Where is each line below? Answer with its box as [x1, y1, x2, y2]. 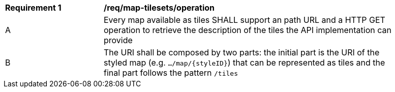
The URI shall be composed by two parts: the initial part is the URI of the [104, 47, 380, 57]
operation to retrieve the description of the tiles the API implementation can [104, 25, 391, 35]
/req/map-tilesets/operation [104, 3, 215, 13]
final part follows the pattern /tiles [104, 68, 238, 78]
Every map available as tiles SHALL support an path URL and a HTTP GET [104, 15, 385, 25]
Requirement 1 [5, 3, 62, 13]
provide [104, 35, 133, 45]
